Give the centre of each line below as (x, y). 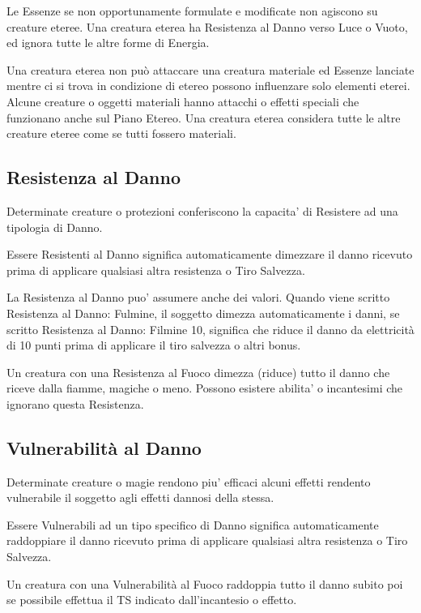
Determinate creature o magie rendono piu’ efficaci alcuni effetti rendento (189, 481)
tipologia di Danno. (55, 227)
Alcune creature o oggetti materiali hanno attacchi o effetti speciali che (183, 101)
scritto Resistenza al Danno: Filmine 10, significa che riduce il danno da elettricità (210, 329)
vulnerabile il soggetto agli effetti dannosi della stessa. (140, 497)
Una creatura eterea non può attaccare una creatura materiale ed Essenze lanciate (210, 69)
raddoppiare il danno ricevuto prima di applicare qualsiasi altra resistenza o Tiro (207, 540)
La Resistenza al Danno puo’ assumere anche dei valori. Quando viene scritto (198, 297)
